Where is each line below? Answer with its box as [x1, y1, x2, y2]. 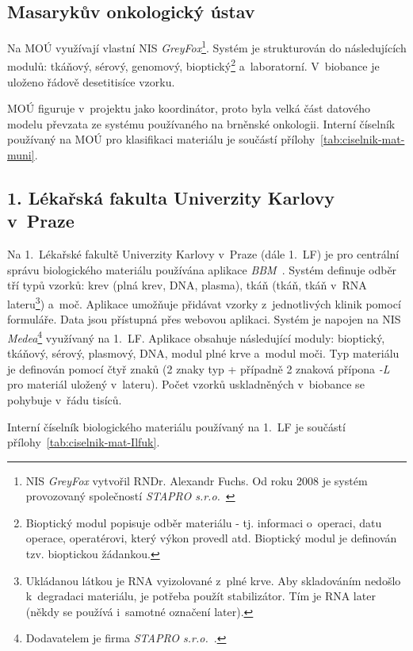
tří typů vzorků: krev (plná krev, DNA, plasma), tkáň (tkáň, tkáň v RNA [7, 277, 367, 293]
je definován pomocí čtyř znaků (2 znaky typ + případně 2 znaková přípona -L [7, 360, 390, 377]
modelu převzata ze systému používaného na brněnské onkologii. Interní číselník [7, 115, 396, 132]
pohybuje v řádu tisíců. [7, 391, 122, 408]
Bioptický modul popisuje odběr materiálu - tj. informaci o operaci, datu [25, 514, 382, 530]
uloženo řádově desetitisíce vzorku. [7, 73, 175, 90]
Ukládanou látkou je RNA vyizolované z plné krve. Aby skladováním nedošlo [25, 572, 401, 588]
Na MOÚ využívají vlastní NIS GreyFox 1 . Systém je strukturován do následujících [7, 37, 407, 56]
